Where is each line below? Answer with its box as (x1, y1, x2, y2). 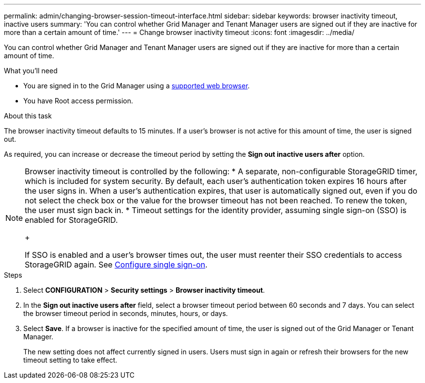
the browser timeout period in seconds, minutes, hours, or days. (23, 309, 228, 317)
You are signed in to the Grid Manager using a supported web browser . (23, 82, 250, 90)
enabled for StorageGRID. (25, 215, 118, 225)
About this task (4, 112, 52, 120)
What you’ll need (4, 67, 58, 75)
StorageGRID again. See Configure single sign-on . (25, 260, 208, 269)
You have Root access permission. (23, 97, 133, 105)
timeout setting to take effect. (23, 356, 117, 364)
